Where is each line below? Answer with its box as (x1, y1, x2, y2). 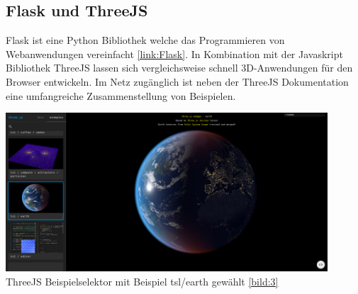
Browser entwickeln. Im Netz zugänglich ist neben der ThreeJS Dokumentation (6, 74, 349, 89)
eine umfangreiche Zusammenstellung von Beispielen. (6, 88, 236, 103)
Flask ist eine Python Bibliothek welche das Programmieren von (6, 33, 285, 47)
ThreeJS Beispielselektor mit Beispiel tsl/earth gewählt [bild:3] (6, 273, 279, 288)
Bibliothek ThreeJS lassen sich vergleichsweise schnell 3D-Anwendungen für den (6, 60, 353, 75)
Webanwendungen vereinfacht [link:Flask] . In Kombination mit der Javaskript (6, 46, 343, 61)
